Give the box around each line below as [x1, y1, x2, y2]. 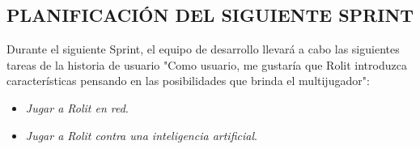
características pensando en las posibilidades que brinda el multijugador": [6, 72, 370, 89]
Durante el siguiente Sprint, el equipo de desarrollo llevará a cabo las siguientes [6, 40, 400, 57]
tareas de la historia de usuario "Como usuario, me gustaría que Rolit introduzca [6, 56, 407, 73]
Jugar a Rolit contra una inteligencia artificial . [25, 126, 257, 143]
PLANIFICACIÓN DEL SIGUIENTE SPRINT [6, 2, 414, 28]
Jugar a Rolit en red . [25, 99, 129, 116]
